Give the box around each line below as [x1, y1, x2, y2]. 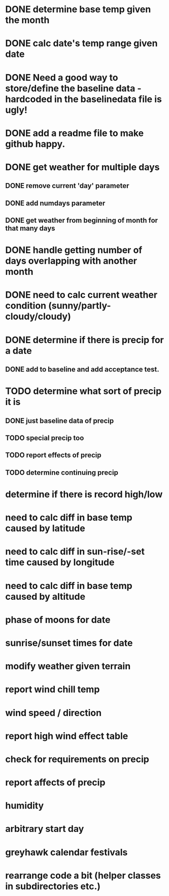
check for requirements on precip [5, 753, 150, 765]
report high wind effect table [5, 730, 128, 741]
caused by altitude [5, 591, 85, 602]
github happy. [5, 138, 65, 149]
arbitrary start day [5, 823, 84, 835]
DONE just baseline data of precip [5, 416, 114, 425]
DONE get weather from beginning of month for [5, 216, 158, 225]
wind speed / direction [5, 707, 102, 719]
